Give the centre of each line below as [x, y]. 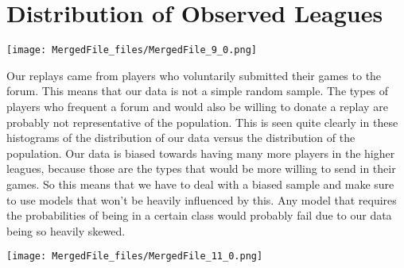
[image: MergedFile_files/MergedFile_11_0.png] [135, 257]
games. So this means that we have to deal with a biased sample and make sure [200, 184]
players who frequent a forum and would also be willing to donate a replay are [197, 106]
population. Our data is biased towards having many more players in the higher [201, 153]
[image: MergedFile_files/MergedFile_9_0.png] [132, 50]
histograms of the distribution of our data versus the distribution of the [181, 138]
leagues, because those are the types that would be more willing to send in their [201, 168]
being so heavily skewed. [66, 230]
